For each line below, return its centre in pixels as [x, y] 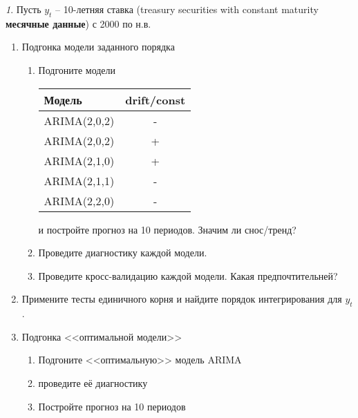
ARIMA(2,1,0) [79, 160]
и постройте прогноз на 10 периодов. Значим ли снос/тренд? [167, 229]
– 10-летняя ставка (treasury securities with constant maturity [187, 9]
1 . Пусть [23, 9]
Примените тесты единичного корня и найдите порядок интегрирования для [182, 299]
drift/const [156, 99]
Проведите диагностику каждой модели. [123, 253]
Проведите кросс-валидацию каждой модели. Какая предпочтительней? [188, 275]
